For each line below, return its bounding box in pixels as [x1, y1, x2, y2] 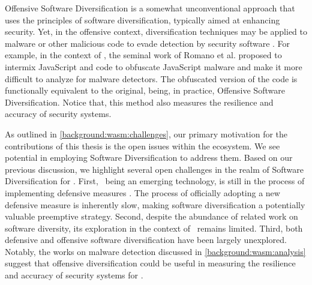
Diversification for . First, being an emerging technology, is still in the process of [5, 175, 305, 187]
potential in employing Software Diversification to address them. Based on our [5, 151, 293, 164]
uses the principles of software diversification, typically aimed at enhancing [5, 13, 280, 26]
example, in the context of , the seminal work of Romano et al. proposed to [5, 49, 282, 61]
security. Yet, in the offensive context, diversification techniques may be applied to [5, 25, 307, 38]
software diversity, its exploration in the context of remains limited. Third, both [5, 221, 303, 234]
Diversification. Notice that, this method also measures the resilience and [5, 95, 274, 108]
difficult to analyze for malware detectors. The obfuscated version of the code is [5, 72, 298, 85]
